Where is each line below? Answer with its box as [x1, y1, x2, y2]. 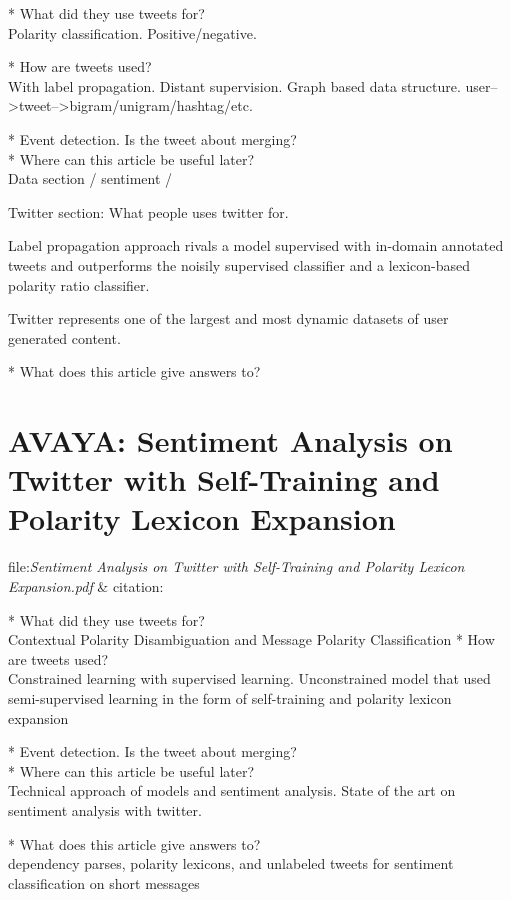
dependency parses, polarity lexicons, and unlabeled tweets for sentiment [8, 853, 454, 874]
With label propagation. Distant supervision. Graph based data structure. [8, 75, 461, 96]
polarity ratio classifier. [8, 274, 150, 295]
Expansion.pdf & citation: [8, 576, 164, 596]
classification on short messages [8, 872, 200, 893]
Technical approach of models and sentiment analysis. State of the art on [8, 780, 456, 801]
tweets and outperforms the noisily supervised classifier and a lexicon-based [8, 254, 470, 275]
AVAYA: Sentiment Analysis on [8, 420, 453, 461]
